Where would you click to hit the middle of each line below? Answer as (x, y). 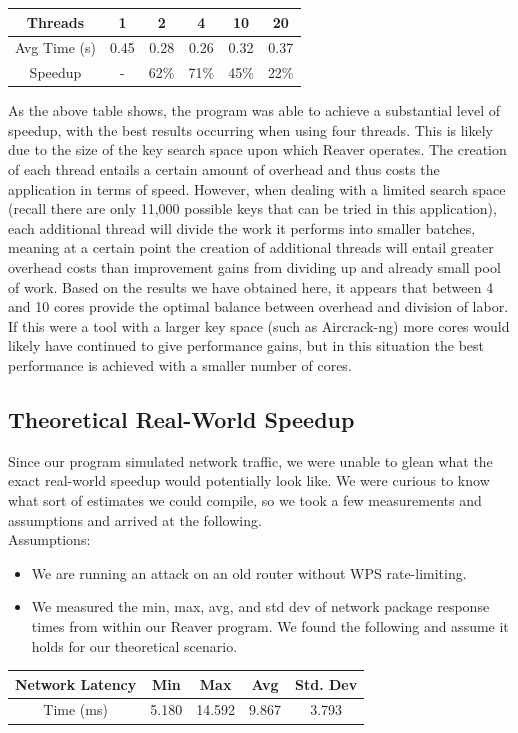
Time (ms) (75, 709)
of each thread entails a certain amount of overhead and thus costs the (224, 169)
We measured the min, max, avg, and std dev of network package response (260, 606)
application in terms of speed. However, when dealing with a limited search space (257, 188)
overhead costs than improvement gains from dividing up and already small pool (254, 267)
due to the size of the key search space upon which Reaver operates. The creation (257, 149)
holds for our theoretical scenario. (134, 645)
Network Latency (76, 683)
